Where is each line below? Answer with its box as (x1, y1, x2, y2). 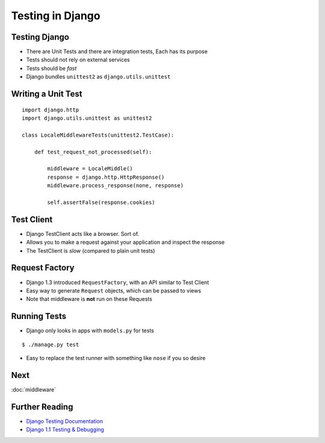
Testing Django (11, 32, 69, 42)
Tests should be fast (26, 64, 77, 72)
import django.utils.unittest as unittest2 (22, 115, 152, 122)
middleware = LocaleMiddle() (47, 166, 134, 172)
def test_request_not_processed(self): (34, 148, 152, 155)
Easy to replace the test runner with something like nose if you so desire (26, 355, 206, 361)
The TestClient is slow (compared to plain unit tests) (26, 247, 155, 254)
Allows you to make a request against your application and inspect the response (26, 238, 225, 246)
